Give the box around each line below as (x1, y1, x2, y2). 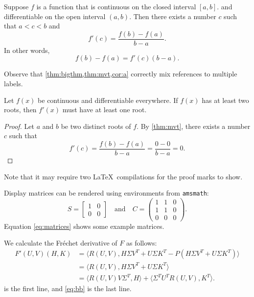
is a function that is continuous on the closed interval (36, 1, 196, 11)
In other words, (4, 45, 50, 55)
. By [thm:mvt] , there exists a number (137, 121, 251, 131)
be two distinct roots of (61, 121, 131, 131)
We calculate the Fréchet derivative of (4, 237, 117, 247)
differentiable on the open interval (4, 11, 106, 21)
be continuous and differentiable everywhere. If (38, 95, 178, 105)
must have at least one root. (62, 104, 147, 115)
